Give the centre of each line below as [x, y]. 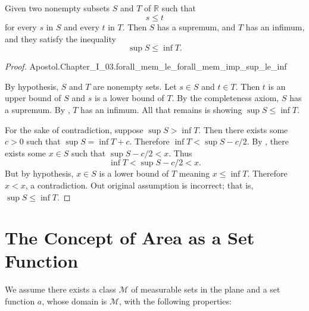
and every [82, 26]
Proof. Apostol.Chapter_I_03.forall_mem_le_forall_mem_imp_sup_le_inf [146, 66]
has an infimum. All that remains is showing [161, 109]
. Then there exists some [243, 129]
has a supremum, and [196, 26]
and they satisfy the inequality [60, 38]
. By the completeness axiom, [225, 98]
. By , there [268, 141]
